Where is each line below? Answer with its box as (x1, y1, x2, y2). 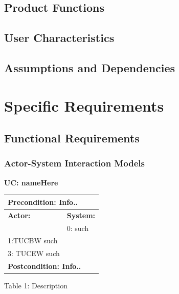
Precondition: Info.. (8, 196, 78, 207)
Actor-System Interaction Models (4, 157, 145, 170)
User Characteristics (4, 30, 115, 46)
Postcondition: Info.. (8, 261, 81, 271)
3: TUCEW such (8, 248, 60, 259)
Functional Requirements (4, 130, 140, 146)
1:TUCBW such (8, 235, 58, 246)
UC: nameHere (4, 177, 58, 187)
